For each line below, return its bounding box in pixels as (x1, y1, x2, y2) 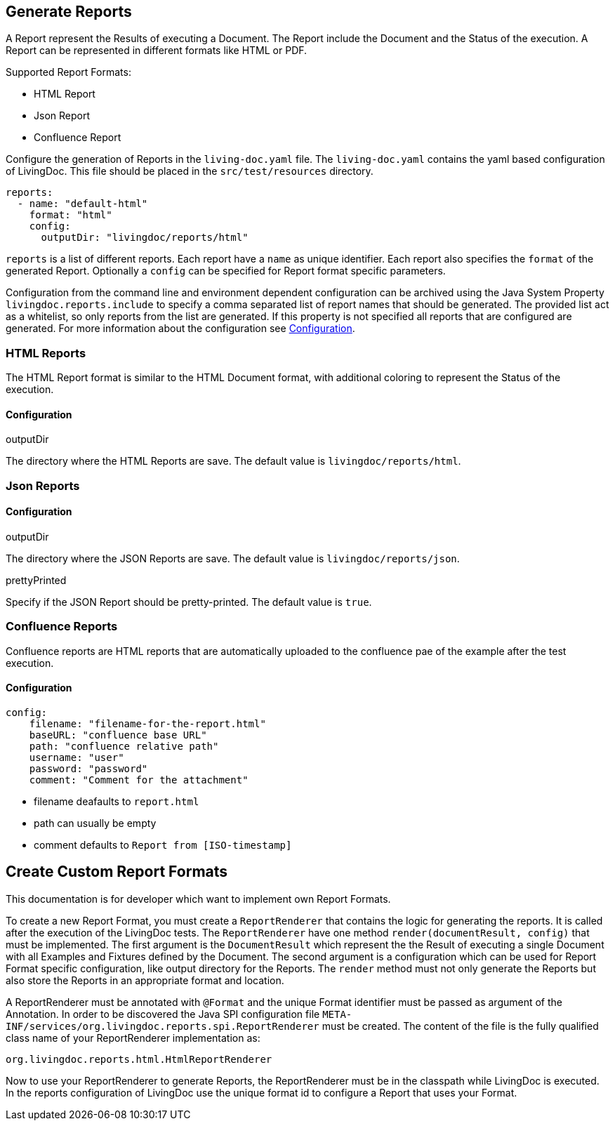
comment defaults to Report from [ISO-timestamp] (34, 838, 292, 851)
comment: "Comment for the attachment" (29, 774, 249, 786)
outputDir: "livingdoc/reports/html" (41, 232, 249, 244)
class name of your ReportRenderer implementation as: (6, 1031, 260, 1044)
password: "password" (29, 762, 148, 774)
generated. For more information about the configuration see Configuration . (6, 322, 355, 335)
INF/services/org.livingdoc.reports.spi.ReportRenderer (6, 1020, 319, 1032)
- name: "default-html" (17, 198, 148, 210)
